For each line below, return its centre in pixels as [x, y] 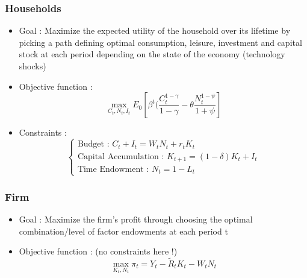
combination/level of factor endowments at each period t [123, 231]
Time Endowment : [113, 170]
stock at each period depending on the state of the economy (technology [152, 54]
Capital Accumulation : [121, 156]
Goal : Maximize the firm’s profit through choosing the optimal [136, 219]
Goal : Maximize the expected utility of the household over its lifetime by [155, 30]
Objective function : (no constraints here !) [98, 251]
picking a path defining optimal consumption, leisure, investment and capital [160, 42]
